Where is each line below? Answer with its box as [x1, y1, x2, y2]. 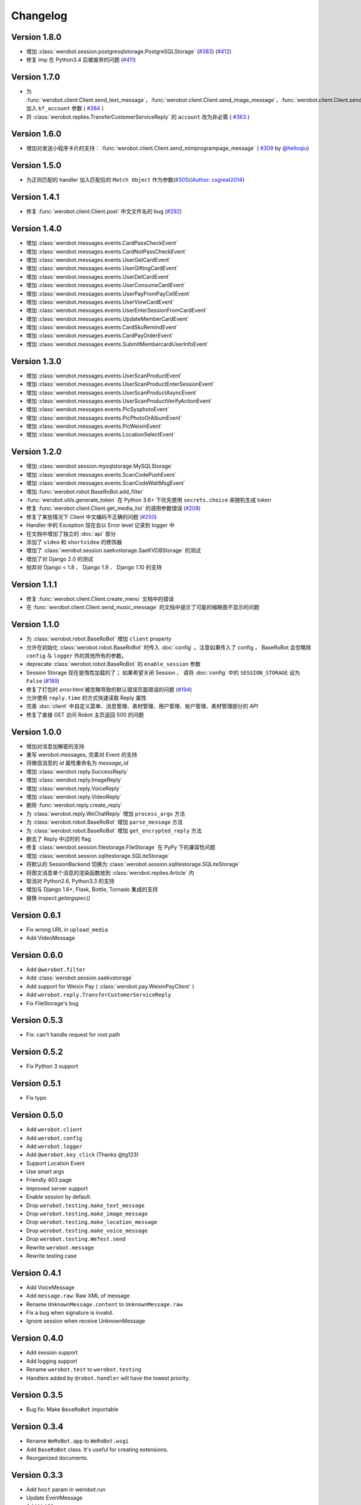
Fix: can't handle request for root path [26, 1031, 120, 1038]
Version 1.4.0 [11, 223, 62, 234]
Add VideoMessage [26, 934, 75, 942]
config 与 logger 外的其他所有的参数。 [26, 652, 127, 659]
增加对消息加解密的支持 [26, 742, 84, 749]
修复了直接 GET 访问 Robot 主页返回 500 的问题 [26, 711, 144, 718]
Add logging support [26, 1358, 78, 1365]
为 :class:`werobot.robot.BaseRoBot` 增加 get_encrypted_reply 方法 [26, 827, 202, 834]
